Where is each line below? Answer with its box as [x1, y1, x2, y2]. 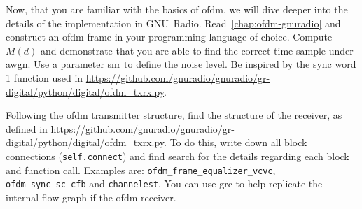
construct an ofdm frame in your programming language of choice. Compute [6, 29, 333, 44]
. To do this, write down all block [164, 135, 307, 150]
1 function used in [6, 70, 83, 85]
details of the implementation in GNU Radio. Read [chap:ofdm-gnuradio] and [6, 15, 341, 30]
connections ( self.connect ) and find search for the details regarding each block [6, 148, 349, 163]
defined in [6, 121, 48, 136]
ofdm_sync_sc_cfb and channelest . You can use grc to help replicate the [6, 176, 323, 191]
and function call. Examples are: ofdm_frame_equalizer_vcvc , [6, 162, 276, 177]
